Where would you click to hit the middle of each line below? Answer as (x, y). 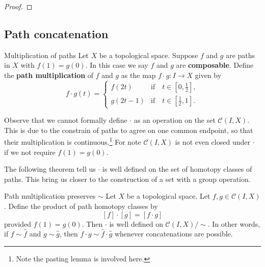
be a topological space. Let (168, 196)
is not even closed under (213, 141)
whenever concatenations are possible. (174, 234)
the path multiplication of (49, 75)
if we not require (30, 152)
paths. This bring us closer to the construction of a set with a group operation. (127, 179)
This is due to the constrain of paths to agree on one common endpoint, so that (129, 130)
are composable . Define (215, 65)
